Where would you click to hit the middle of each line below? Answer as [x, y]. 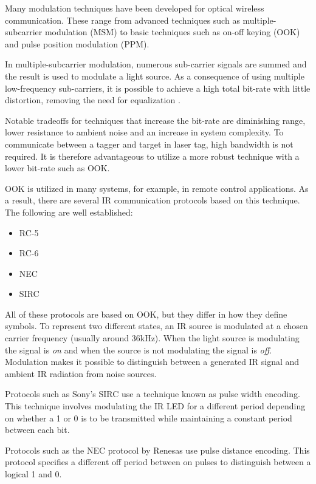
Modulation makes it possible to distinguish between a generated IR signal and [152, 362]
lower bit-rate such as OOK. [57, 168]
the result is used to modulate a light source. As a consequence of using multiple [155, 76]
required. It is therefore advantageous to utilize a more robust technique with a [152, 156]
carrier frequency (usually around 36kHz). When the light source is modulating [152, 338]
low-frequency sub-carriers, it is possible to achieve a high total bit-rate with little [158, 88]
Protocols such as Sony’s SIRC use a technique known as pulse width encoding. [153, 394]
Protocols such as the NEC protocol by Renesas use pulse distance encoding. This [157, 450]
